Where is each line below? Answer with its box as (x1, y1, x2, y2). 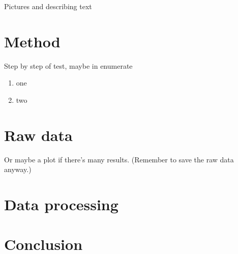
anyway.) (4, 164, 32, 175)
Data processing (4, 194, 118, 214)
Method (4, 31, 61, 51)
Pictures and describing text (4, 1, 92, 11)
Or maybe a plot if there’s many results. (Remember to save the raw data (4, 154, 234, 164)
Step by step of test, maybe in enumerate (4, 60, 133, 71)
